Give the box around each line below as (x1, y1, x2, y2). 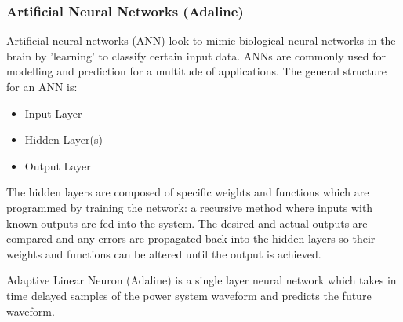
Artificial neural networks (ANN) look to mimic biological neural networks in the (6, 32, 396, 49)
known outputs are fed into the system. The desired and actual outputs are (6, 214, 368, 231)
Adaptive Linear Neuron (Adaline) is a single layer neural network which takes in (6, 272, 397, 288)
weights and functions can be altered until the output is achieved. (6, 245, 321, 262)
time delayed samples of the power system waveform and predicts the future (6, 287, 372, 303)
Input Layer (24, 104, 82, 121)
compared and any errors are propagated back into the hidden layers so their (6, 230, 376, 247)
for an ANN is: (6, 79, 78, 94)
